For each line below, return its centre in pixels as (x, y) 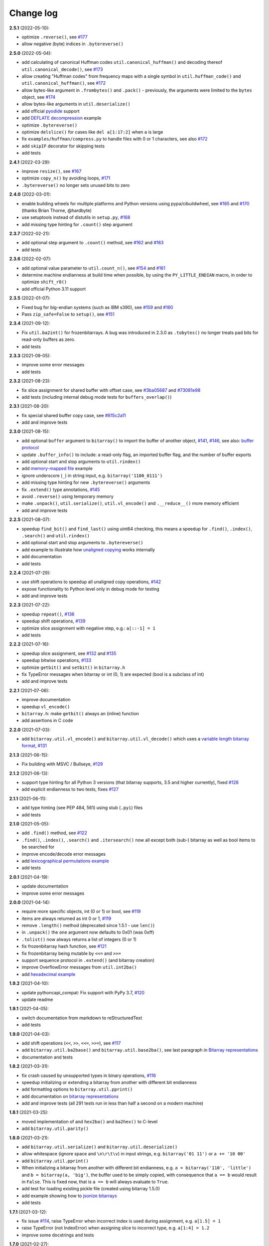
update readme (37, 999)
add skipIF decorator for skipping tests (63, 146)
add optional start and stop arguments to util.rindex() (81, 462)
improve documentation (46, 700)
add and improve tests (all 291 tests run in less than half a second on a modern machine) (113, 1103)
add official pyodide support (51, 111)
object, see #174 (39, 97)
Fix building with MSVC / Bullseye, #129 (62, 764)
